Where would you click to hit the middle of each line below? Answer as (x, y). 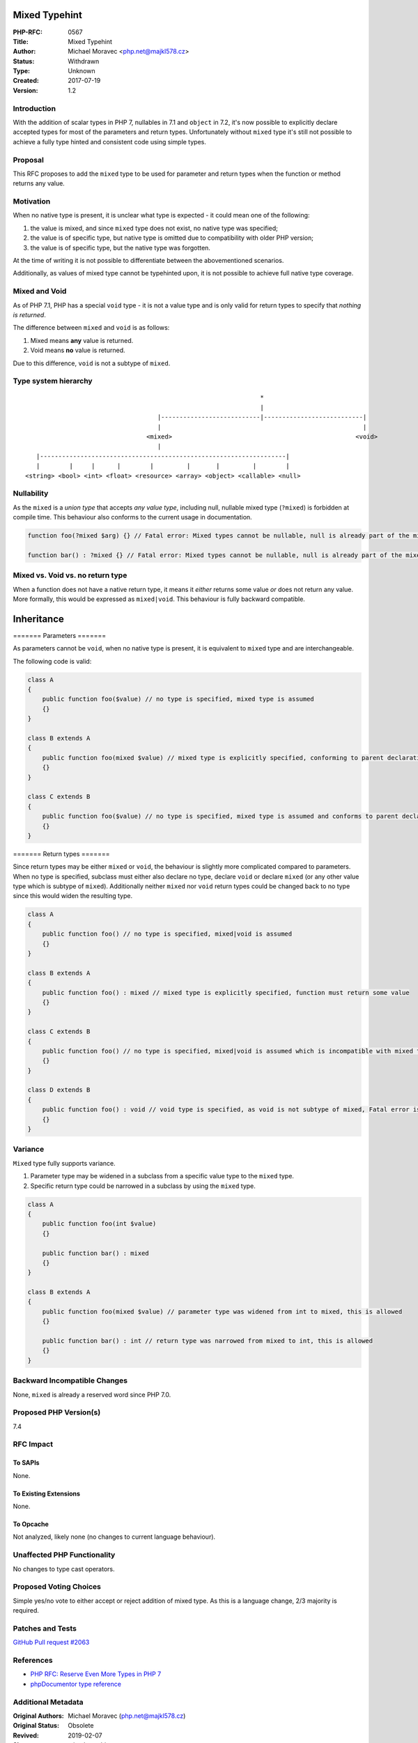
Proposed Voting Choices (57, 1587)
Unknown (82, 71)
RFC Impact (33, 1445)
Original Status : (36, 1726)
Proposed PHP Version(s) (57, 1413)
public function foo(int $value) (99, 1224)
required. (26, 1611)
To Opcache (31, 1524)
